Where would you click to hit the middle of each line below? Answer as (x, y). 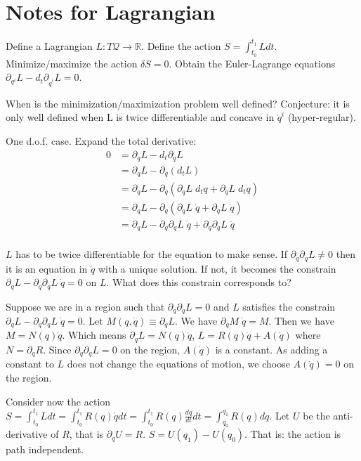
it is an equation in (47, 268)
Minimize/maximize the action (72, 63)
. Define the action (181, 45)
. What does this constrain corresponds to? (199, 282)
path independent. (45, 449)
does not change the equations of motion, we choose (178, 364)
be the (316, 415)
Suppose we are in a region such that (85, 306)
